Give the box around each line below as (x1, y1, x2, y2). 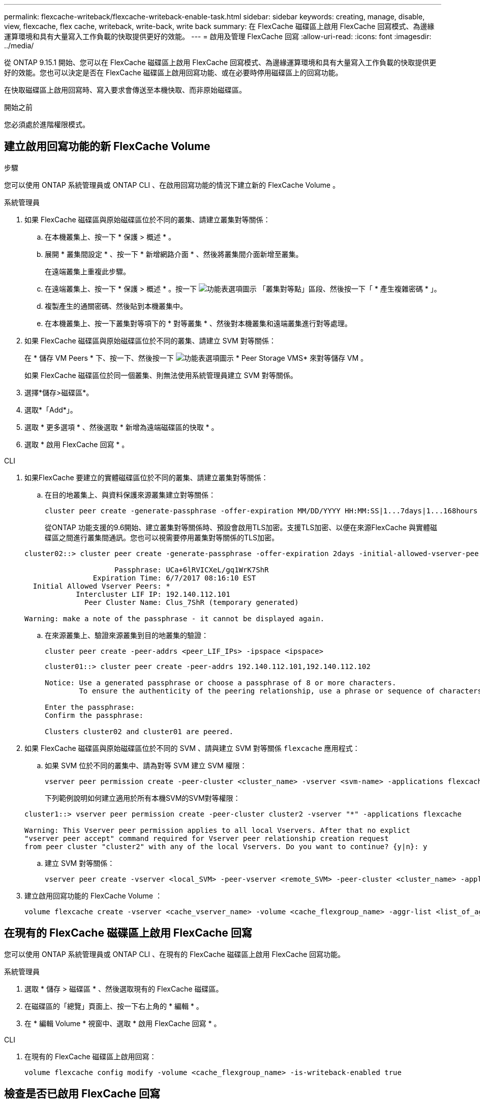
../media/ (4, 41, 34, 50)
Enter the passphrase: (45, 703, 135, 711)
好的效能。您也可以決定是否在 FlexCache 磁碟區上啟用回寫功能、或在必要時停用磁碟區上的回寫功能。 (4, 68, 343, 77)
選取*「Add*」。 (24, 405, 77, 414)
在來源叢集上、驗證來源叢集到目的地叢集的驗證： (45, 630, 208, 640)
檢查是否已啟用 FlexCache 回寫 (4, 1087, 160, 1100)
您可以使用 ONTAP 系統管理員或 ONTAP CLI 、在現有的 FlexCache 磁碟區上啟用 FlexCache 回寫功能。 (4, 949, 345, 959)
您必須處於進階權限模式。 (4, 120, 89, 129)
